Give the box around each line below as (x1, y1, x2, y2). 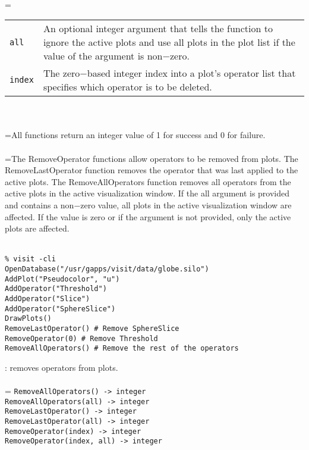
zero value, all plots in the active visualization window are (80, 198, 292, 211)
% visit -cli (5, 255, 56, 264)
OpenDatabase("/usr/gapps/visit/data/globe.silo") (5, 264, 209, 273)
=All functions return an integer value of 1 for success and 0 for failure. (5, 129, 266, 141)
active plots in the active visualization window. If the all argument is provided (5, 187, 290, 199)
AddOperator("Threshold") (5, 285, 107, 293)
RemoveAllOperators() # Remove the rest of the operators (5, 344, 239, 353)
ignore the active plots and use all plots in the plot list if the (43, 35, 295, 49)
